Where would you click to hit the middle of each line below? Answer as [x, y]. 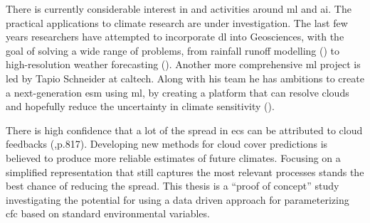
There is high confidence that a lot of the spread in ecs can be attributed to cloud [184, 130]
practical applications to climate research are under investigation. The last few [177, 22]
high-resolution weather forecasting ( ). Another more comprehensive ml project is [183, 64]
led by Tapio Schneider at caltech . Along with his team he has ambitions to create [185, 78]
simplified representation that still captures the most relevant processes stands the [185, 172]
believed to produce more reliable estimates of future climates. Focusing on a [173, 157]
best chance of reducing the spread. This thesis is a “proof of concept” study [173, 186]
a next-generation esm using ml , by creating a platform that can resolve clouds [178, 92]
